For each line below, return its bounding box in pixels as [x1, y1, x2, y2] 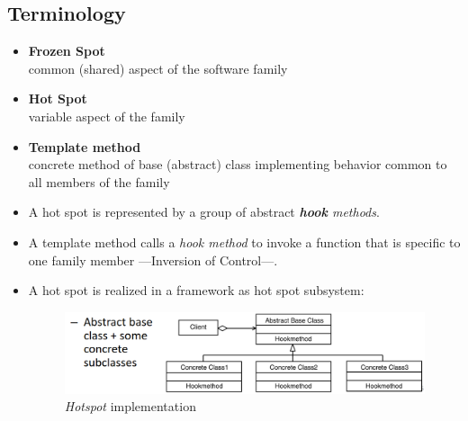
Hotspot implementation [64, 397, 196, 416]
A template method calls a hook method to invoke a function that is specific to [28, 232, 461, 251]
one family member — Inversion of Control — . [28, 250, 278, 269]
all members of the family [28, 172, 170, 191]
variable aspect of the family [28, 106, 185, 125]
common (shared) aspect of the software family [28, 58, 288, 77]
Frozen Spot [28, 41, 105, 60]
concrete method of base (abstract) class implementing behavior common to [28, 155, 447, 174]
